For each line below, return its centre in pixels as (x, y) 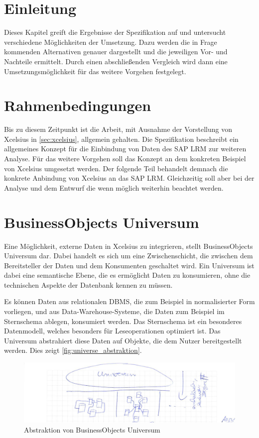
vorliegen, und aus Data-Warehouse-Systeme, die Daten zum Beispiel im (114, 311)
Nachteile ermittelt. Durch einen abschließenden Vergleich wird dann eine (116, 61)
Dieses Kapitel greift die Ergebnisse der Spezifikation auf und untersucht (115, 32)
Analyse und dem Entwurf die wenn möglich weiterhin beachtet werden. (114, 187)
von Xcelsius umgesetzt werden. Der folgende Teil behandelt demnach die (116, 168)
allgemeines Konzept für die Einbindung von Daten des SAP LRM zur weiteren (125, 149)
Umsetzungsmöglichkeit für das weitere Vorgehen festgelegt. (95, 71)
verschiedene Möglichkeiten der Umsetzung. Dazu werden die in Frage (111, 42)
